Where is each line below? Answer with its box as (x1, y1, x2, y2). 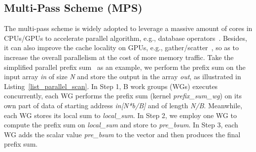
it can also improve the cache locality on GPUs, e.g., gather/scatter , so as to (4, 42, 239, 53)
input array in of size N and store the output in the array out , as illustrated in (4, 71, 241, 82)
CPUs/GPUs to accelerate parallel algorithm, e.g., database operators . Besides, (4, 32, 247, 43)
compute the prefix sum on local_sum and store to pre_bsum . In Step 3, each (4, 120, 238, 130)
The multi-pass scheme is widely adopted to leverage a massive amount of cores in (4, 23, 253, 33)
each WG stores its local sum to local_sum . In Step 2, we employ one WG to (4, 110, 237, 120)
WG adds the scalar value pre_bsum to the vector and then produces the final (4, 129, 241, 139)
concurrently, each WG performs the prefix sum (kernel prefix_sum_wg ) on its (4, 91, 242, 101)
